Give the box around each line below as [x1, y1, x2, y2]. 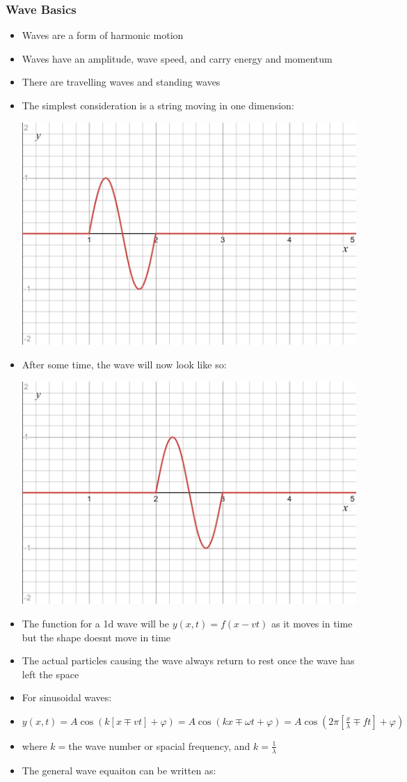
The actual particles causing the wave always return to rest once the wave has [22, 653, 355, 668]
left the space [22, 666, 79, 681]
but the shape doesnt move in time [22, 629, 171, 644]
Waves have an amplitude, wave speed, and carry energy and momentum [22, 51, 333, 65]
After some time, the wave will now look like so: [22, 357, 227, 371]
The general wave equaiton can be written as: [22, 763, 216, 777]
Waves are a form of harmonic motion [22, 28, 184, 42]
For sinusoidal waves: [22, 690, 112, 705]
